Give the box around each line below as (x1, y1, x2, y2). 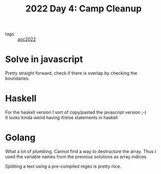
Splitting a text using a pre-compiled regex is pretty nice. (5, 164, 122, 169)
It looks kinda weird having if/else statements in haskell (5, 115, 118, 121)
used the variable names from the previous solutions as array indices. (5, 154, 148, 160)
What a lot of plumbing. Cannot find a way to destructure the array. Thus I (5, 149, 157, 154)
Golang (5, 132, 36, 143)
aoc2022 (17, 36, 36, 42)
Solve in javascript (5, 54, 83, 65)
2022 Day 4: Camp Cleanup (25, 3, 142, 14)
